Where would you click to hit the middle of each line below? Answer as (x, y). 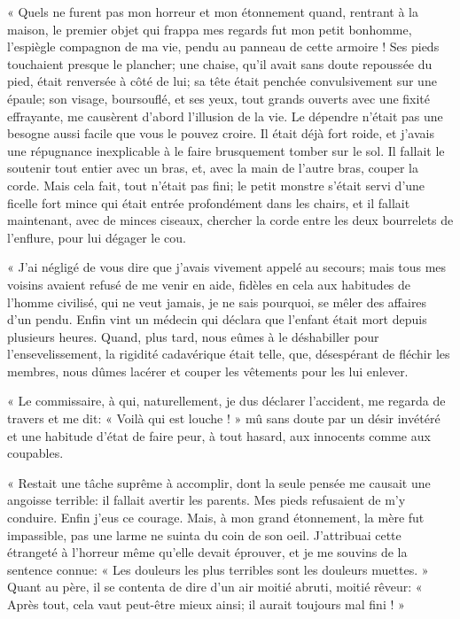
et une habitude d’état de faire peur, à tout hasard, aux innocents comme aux (219, 435)
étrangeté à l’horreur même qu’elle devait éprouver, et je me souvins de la (207, 552)
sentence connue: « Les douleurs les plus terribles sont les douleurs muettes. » (218, 569)
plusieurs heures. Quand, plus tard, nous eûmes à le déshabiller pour (193, 336)
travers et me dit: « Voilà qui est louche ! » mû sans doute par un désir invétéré (224, 418)
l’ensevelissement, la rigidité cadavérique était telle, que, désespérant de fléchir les (229, 354)
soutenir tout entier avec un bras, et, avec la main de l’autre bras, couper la (213, 168)
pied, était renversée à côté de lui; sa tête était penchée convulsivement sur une (222, 81)
